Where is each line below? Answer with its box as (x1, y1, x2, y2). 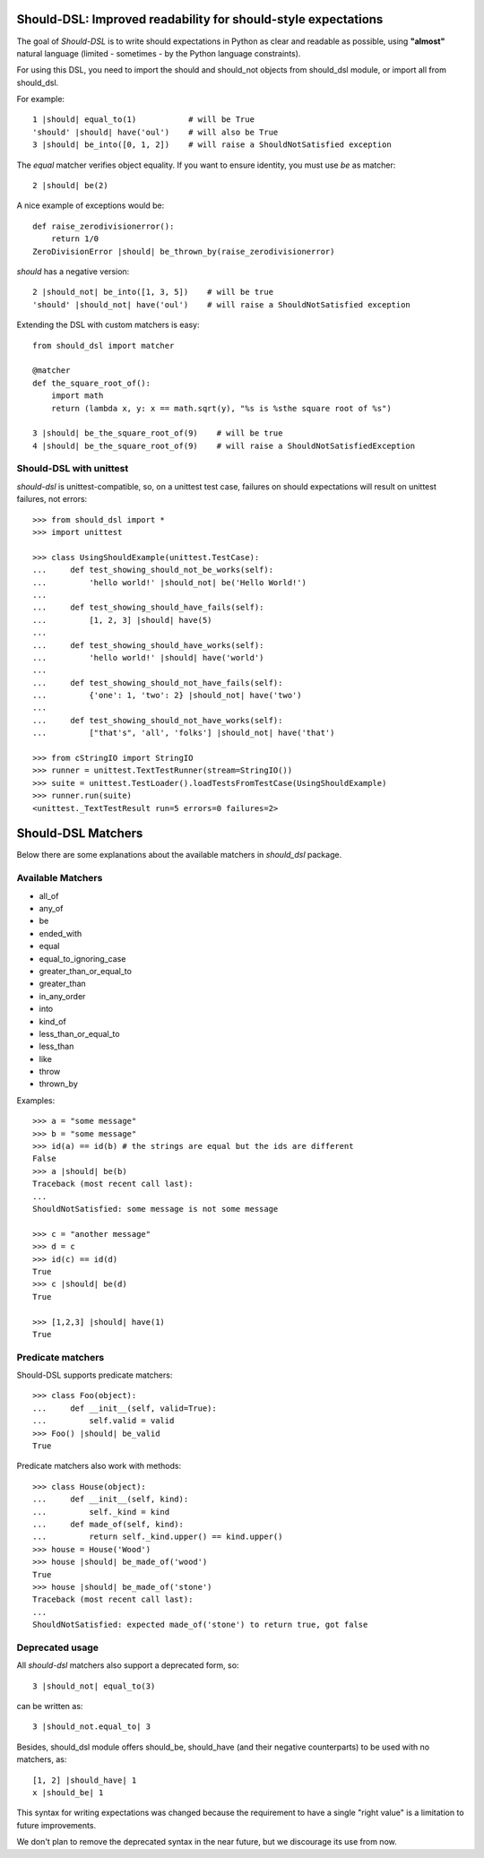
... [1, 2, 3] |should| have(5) (32, 615, 212, 625)
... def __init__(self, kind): (32, 1494, 189, 1505)
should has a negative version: (16, 265, 130, 277)
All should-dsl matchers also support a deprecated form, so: (16, 1660, 239, 1671)
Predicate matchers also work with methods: (16, 1461, 182, 1472)
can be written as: (16, 1701, 83, 1711)
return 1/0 (50, 234, 99, 244)
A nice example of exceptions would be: (16, 200, 165, 211)
